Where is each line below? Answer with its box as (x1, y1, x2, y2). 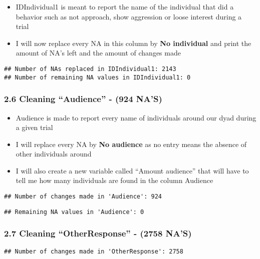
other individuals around (16, 148, 92, 159)
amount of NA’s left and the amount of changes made (16, 47, 181, 58)
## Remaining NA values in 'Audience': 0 (4, 208, 144, 215)
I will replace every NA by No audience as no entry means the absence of (16, 138, 247, 149)
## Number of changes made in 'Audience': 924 (4, 193, 162, 200)
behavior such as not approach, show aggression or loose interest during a (16, 11, 242, 21)
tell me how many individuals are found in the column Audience (16, 175, 213, 185)
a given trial (16, 122, 53, 132)
